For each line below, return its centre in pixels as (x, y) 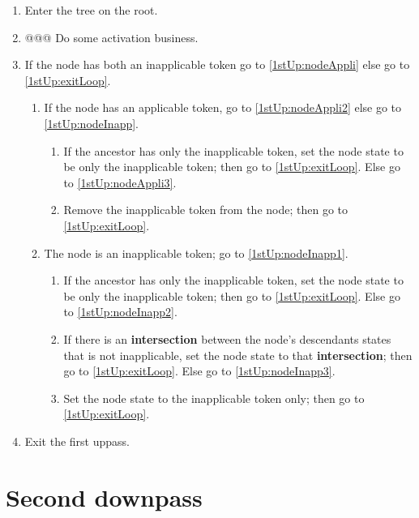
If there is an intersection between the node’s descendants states (227, 338)
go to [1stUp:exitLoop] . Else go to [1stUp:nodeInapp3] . (199, 371)
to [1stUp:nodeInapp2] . (120, 312)
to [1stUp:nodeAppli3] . (120, 182)
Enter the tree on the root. (91, 10)
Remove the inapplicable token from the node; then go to (206, 210)
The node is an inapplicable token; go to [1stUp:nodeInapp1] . (196, 253)
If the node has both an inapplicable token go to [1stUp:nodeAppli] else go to (217, 64)
